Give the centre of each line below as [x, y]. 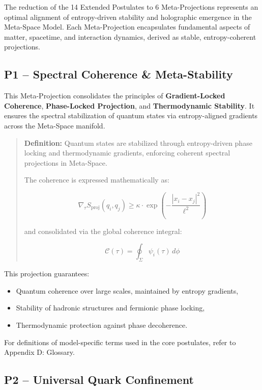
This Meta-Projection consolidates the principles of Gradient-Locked [115, 96]
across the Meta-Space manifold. [55, 125]
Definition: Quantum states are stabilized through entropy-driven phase [138, 142]
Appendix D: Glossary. [39, 352]
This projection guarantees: [47, 274]
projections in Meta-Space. [66, 162]
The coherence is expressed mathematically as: [97, 180]
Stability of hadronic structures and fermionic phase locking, [110, 308]
